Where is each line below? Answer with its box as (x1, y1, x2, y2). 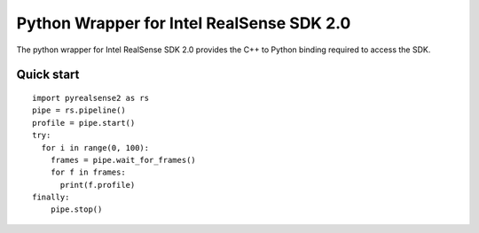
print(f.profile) (59, 180, 136, 190)
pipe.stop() (50, 205, 103, 214)
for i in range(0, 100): (41, 143, 150, 152)
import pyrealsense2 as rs (32, 93, 150, 103)
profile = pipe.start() (32, 118, 136, 128)
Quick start (16, 67, 80, 82)
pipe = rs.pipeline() (32, 105, 126, 115)
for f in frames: (50, 167, 126, 177)
